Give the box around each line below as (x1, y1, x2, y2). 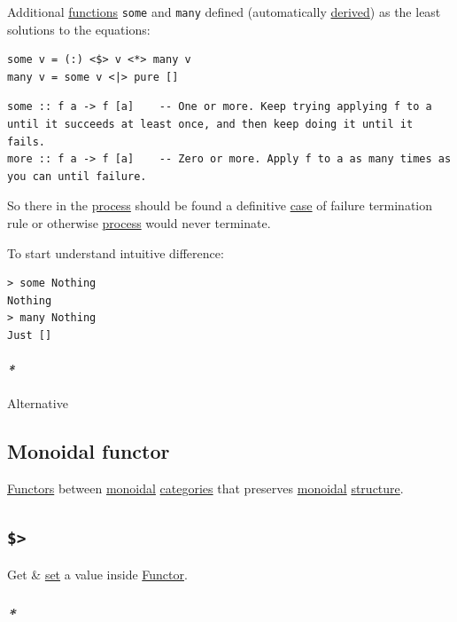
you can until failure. (7, 169, 147, 183)
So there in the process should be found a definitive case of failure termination (7, 196, 433, 215)
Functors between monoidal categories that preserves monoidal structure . (7, 479, 404, 498)
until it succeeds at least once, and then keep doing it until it (7, 118, 414, 131)
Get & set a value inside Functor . (7, 564, 188, 583)
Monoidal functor (7, 437, 170, 465)
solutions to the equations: (7, 20, 151, 38)
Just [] (7, 328, 52, 342)
